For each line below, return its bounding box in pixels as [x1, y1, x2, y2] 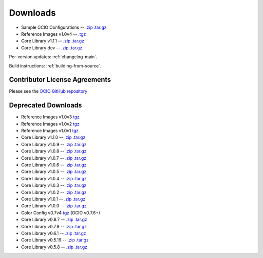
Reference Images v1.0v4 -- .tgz [21, 31, 86, 37]
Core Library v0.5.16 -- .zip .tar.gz [21, 237, 89, 243]
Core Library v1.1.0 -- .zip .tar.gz [21, 134, 86, 140]
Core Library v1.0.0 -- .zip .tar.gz [21, 203, 87, 209]
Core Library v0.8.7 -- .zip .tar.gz [21, 216, 87, 222]
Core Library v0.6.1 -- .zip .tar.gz [21, 230, 86, 236]
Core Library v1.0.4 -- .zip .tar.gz [21, 175, 87, 181]
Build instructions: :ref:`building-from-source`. [9, 63, 102, 68]
